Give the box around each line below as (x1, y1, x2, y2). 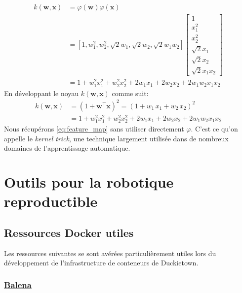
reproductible (4, 191, 98, 211)
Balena (4, 278, 32, 291)
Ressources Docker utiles (4, 225, 134, 240)
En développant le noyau (4, 88, 79, 98)
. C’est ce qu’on (191, 124, 238, 134)
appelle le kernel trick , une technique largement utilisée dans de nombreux (4, 133, 229, 143)
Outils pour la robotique (4, 172, 174, 192)
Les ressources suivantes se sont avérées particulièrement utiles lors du (4, 248, 216, 258)
